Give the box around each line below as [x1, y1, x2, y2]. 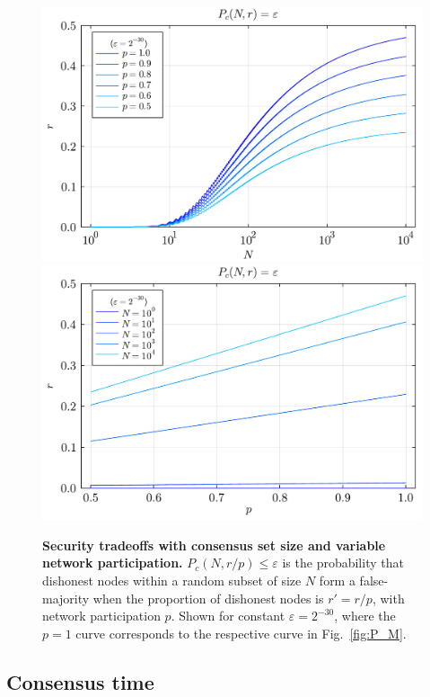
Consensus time [6, 667, 154, 695]
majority [42, 588, 90, 607]
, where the [334, 606, 396, 625]
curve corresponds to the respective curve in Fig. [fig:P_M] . [75, 623, 407, 642]
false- [359, 570, 389, 589]
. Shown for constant [171, 606, 285, 625]
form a [319, 570, 355, 589]
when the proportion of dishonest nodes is [92, 588, 324, 607]
